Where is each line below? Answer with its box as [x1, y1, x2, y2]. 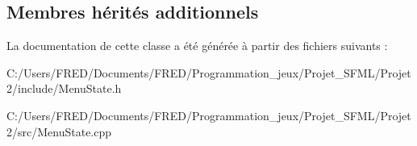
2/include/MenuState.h [6, 80, 122, 97]
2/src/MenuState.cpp [6, 123, 112, 140]
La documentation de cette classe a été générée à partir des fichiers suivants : [6, 37, 388, 54]
